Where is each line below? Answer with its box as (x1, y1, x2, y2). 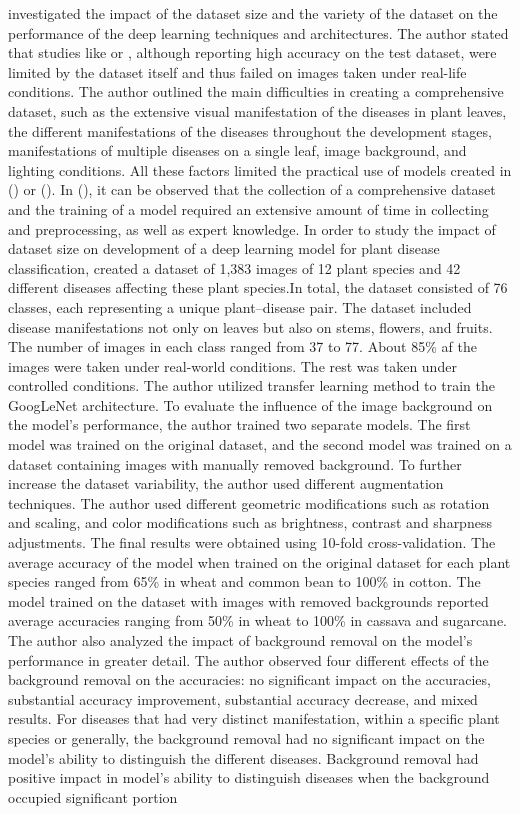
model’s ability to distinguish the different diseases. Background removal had (8, 747, 479, 768)
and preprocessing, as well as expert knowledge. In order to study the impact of (8, 218, 496, 239)
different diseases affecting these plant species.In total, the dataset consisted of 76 (8, 277, 508, 298)
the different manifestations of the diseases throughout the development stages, (8, 120, 492, 141)
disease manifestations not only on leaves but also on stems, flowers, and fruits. (8, 316, 493, 337)
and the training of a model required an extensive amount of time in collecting (8, 198, 489, 219)
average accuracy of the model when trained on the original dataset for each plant (8, 551, 511, 572)
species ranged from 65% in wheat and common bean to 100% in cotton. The (8, 571, 481, 592)
